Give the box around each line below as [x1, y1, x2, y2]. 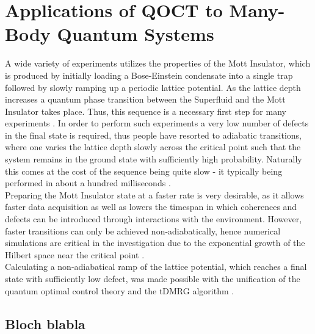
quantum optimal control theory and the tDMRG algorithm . [5, 284, 234, 297]
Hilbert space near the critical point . [5, 248, 145, 261]
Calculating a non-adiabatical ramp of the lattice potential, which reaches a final [5, 260, 307, 273]
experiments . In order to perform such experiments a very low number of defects [5, 117, 309, 129]
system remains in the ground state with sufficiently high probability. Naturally [5, 153, 302, 165]
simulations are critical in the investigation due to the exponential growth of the [5, 236, 305, 249]
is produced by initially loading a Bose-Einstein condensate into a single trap [5, 68, 293, 81]
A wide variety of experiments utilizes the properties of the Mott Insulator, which [5, 57, 311, 70]
